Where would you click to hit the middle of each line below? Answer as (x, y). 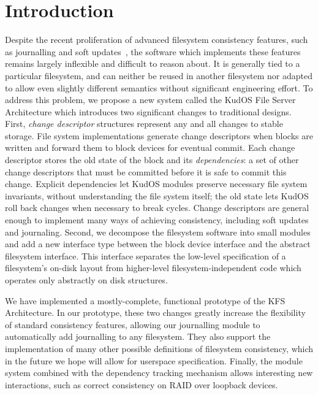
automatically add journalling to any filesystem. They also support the (138, 336)
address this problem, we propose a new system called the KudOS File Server (150, 100)
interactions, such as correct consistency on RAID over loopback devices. (142, 384)
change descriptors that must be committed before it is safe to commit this (146, 171)
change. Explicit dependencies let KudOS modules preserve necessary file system (156, 184)
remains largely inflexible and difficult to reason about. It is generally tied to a (153, 63)
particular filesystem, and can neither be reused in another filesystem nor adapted (159, 75)
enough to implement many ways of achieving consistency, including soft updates (157, 220)
